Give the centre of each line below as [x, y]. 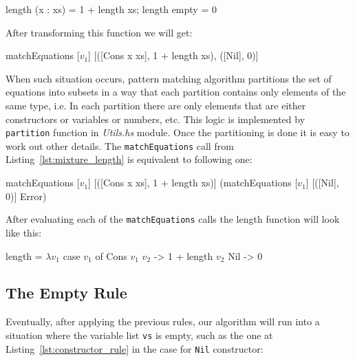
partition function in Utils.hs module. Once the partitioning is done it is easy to [177, 132]
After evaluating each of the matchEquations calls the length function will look [173, 219]
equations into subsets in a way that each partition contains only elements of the [176, 92]
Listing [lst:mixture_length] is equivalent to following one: [129, 159]
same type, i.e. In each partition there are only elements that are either [156, 105]
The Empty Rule [66, 293]
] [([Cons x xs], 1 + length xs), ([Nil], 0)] [173, 55]
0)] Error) [26, 196]
